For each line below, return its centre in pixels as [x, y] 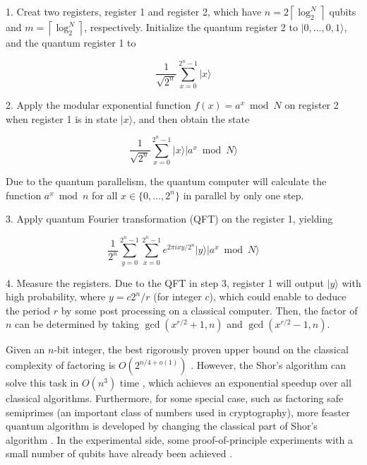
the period [28, 310]
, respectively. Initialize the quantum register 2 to [191, 27]
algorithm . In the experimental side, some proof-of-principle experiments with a [179, 439]
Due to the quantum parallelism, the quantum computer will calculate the [166, 181]
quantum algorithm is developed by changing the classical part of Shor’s [162, 426]
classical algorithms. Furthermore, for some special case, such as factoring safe [175, 398]
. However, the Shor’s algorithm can [269, 365]
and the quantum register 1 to [71, 42]
